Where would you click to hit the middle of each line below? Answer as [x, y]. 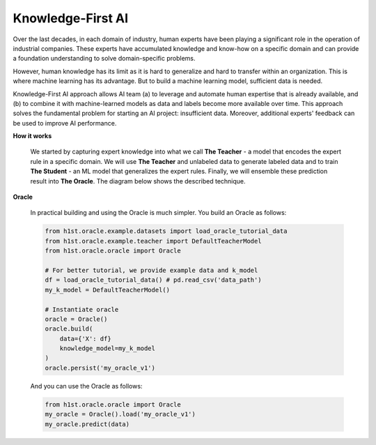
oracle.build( [69, 329]
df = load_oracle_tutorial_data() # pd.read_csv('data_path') [153, 280]
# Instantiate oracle [82, 309]
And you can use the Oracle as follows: [86, 386]
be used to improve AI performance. [65, 123]
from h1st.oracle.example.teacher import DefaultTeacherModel [153, 241]
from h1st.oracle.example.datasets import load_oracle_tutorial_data [166, 231]
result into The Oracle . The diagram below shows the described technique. [138, 181]
